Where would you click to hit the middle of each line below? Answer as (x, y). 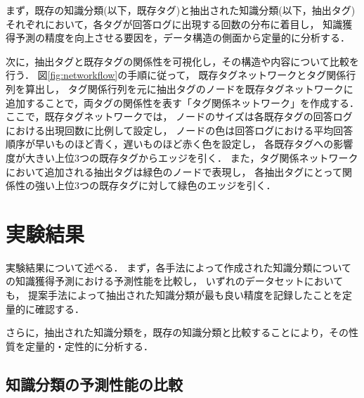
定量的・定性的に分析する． (89, 346)
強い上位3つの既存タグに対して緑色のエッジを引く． (155, 185)
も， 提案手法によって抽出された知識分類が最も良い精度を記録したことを (174, 295)
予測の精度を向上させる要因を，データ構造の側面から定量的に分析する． (182, 38)
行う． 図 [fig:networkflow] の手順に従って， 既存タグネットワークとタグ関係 (176, 75)
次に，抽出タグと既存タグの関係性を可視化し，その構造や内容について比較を (182, 61)
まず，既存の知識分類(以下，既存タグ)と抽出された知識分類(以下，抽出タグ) (181, 10)
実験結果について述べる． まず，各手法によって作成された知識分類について (178, 267)
